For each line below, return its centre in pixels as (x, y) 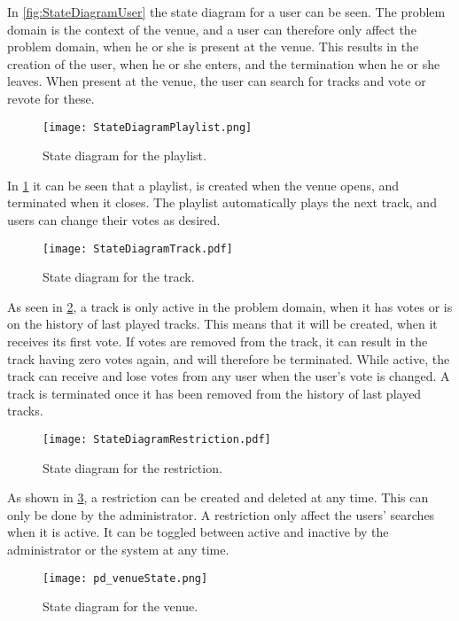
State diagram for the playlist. (124, 155)
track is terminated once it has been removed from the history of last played (214, 393)
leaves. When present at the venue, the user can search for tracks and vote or (217, 81)
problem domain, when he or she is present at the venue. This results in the (213, 47)
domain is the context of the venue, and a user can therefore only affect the (212, 29)
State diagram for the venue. (121, 606)
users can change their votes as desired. (114, 220)
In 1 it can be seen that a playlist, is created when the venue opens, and (203, 185)
